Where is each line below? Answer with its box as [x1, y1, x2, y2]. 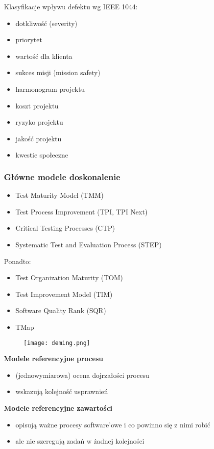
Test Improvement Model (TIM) [15, 289, 113, 299]
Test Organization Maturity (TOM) [15, 272, 123, 283]
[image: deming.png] [24, 339, 91, 346]
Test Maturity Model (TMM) [15, 190, 104, 200]
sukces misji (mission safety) [15, 67, 100, 78]
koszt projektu [15, 100, 59, 110]
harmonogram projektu [15, 83, 85, 94]
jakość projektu [15, 133, 62, 143]
